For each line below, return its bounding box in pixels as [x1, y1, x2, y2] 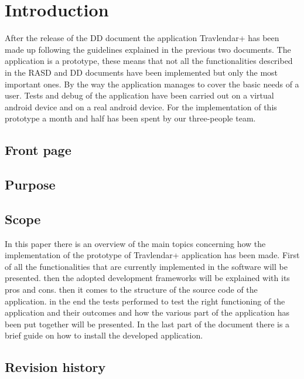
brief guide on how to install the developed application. [5, 329, 203, 341]
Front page [5, 141, 71, 159]
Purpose [5, 175, 56, 194]
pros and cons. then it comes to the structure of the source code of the [5, 283, 258, 296]
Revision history [5, 358, 106, 376]
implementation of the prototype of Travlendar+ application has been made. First [5, 249, 300, 261]
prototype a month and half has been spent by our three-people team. [5, 112, 256, 124]
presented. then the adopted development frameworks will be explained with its [5, 272, 290, 284]
